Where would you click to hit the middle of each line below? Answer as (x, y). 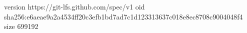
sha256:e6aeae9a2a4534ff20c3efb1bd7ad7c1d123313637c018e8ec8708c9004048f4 (123, 16)
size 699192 (21, 26)
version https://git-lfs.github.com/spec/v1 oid (74, 6)
